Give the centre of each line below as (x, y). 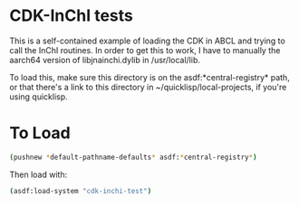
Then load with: (39, 174)
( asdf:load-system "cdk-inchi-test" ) (81, 191)
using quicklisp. (39, 97)
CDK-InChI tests (72, 16)
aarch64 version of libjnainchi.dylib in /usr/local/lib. (105, 60)
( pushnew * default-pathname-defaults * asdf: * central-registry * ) (133, 157)
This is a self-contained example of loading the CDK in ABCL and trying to (147, 41)
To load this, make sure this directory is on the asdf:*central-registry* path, (149, 77)
